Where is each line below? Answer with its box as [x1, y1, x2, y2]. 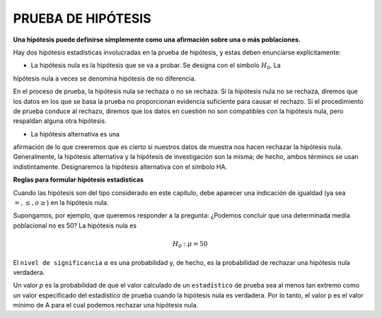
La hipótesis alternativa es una [30, 129, 120, 138]
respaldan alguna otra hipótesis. [13, 117, 107, 125]
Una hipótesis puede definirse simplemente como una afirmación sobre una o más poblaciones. [13, 35, 301, 44]
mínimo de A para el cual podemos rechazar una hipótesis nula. [13, 301, 199, 310]
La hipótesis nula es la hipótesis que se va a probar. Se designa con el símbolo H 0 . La [30, 61, 281, 71]
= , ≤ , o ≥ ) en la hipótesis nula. [14, 199, 109, 207]
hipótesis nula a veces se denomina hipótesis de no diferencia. [13, 74, 197, 83]
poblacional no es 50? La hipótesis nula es [13, 221, 137, 230]
